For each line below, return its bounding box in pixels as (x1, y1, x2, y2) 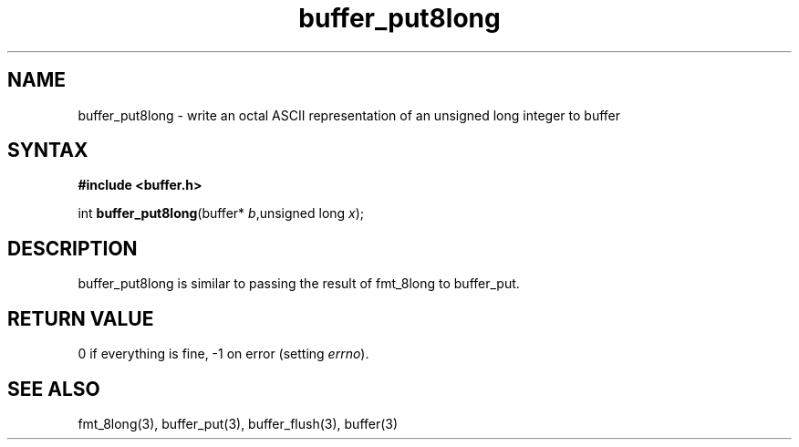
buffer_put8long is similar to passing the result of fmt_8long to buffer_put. (78, 275, 520, 292)
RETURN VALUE (7, 307, 154, 330)
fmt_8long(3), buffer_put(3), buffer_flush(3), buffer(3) (78, 415, 399, 431)
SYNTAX (7, 139, 88, 162)
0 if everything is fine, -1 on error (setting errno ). (78, 346, 369, 362)
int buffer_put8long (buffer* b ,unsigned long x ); (78, 205, 365, 222)
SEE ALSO (7, 377, 100, 400)
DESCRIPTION (7, 236, 138, 260)
